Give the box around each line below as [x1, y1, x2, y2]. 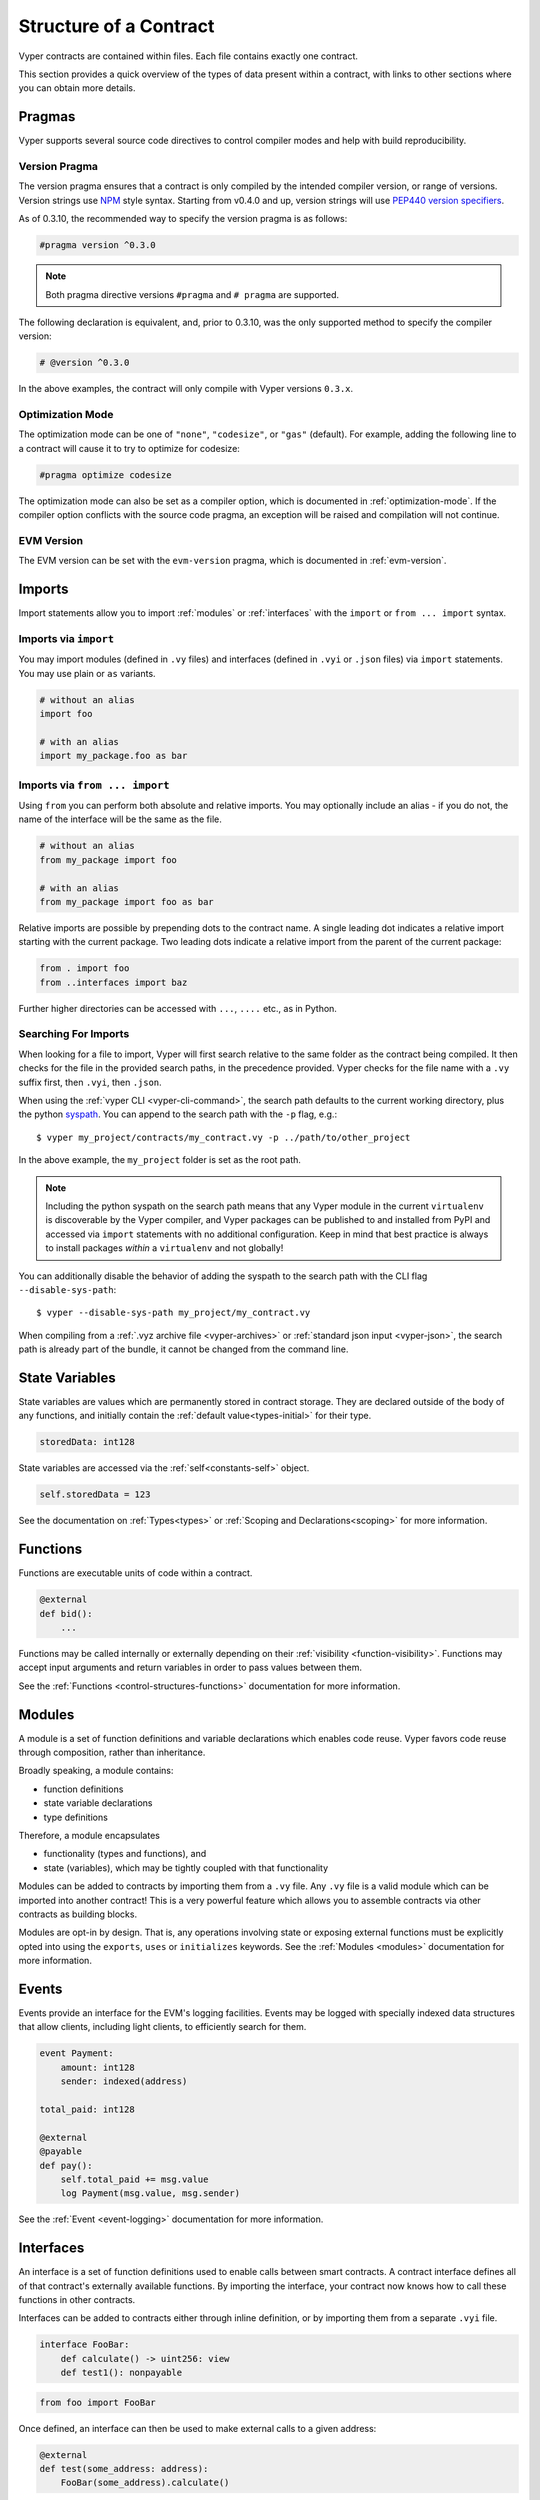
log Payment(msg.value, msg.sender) [60, 2188, 240, 2199]
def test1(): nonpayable [60, 2367, 183, 2379]
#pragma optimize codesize [39, 469, 172, 480]
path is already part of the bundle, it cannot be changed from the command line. [18, 1343, 349, 1355]
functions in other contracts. [18, 2293, 136, 2305]
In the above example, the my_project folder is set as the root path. [18, 1154, 302, 1166]
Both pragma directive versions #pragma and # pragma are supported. [45, 288, 340, 300]
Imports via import [18, 631, 115, 645]
